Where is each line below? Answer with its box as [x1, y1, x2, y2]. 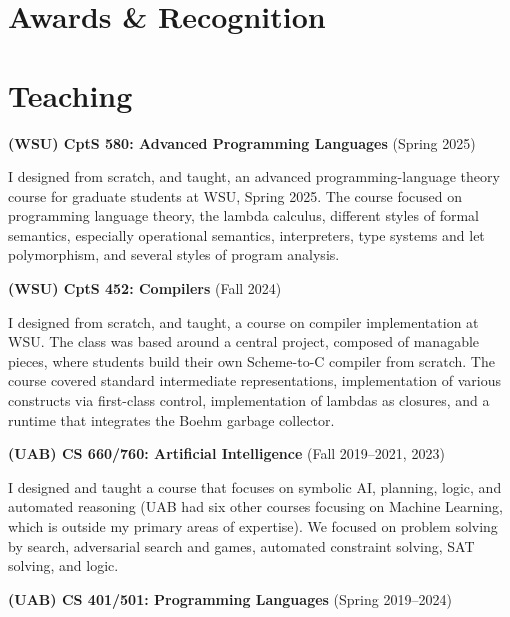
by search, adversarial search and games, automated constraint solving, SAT [8, 535, 475, 556]
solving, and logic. [8, 555, 119, 576]
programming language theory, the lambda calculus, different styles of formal [8, 205, 480, 226]
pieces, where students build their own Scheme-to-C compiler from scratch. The [8, 350, 495, 371]
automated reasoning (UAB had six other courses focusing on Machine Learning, [8, 496, 503, 517]
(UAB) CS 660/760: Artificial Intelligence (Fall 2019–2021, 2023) [8, 443, 445, 464]
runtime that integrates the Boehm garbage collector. [8, 409, 335, 430]
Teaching [8, 74, 133, 115]
